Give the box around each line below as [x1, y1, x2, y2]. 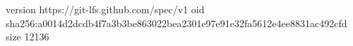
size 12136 [6, 29, 49, 44]
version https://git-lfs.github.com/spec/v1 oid [6, 2, 205, 16]
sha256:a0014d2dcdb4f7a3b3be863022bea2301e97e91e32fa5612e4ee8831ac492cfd [6, 15, 347, 30]
